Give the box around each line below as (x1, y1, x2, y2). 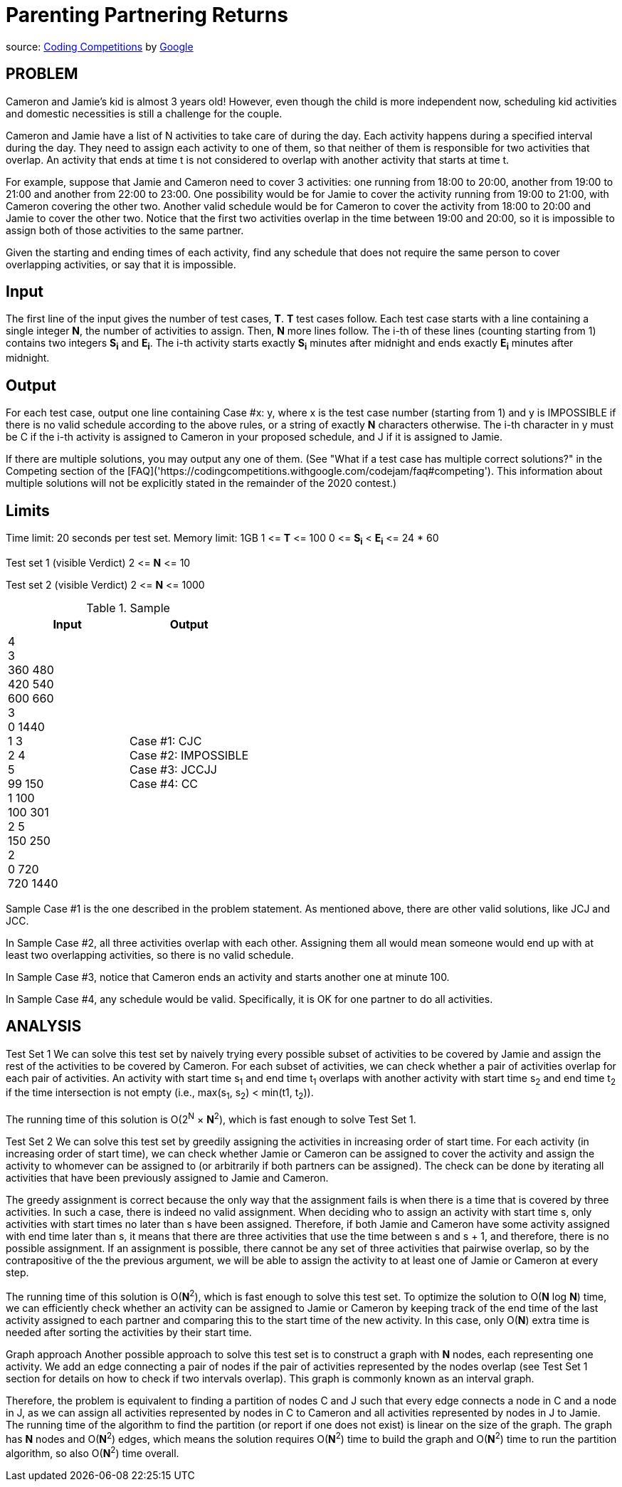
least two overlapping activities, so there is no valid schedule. (6, 948, 294, 961)
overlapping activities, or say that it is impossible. (6, 258, 236, 270)
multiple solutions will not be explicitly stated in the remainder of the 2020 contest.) (6, 477, 397, 490)
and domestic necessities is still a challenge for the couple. (6, 107, 283, 120)
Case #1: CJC (130, 733, 202, 748)
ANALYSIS (6, 1017, 82, 1036)
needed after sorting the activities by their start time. (6, 1326, 252, 1339)
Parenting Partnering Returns (6, 3, 288, 27)
